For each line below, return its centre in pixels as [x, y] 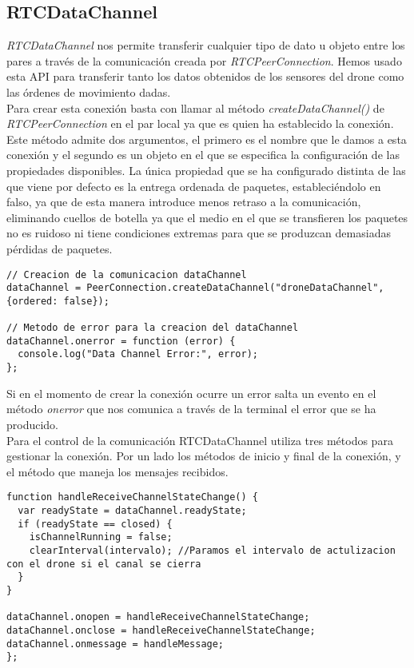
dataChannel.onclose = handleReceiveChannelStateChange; [161, 630]
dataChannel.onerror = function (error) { [121, 341]
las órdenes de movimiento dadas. [89, 91]
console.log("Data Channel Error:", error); [138, 354]
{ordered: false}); [58, 301]
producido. [33, 424]
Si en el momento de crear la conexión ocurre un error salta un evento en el [191, 393]
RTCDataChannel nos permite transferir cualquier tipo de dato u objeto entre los [206, 45]
